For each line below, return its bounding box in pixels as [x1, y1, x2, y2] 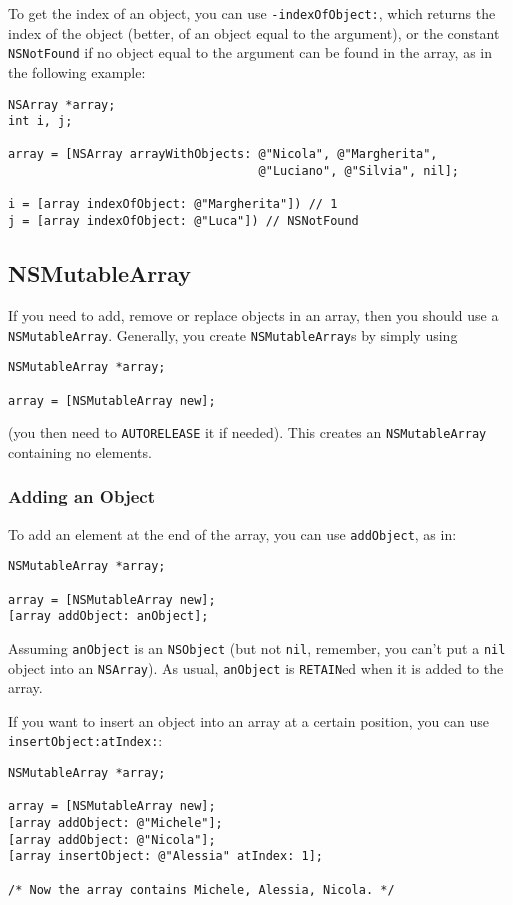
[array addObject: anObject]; [8, 609, 209, 624]
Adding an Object [8, 484, 155, 509]
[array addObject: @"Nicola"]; [8, 832, 216, 847]
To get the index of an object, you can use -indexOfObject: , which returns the [8, 3, 496, 23]
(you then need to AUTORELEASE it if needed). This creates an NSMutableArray [8, 422, 487, 443]
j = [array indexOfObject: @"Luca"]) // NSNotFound [8, 214, 359, 229]
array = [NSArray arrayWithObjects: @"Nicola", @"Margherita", [8, 147, 438, 162]
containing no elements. [8, 441, 152, 462]
